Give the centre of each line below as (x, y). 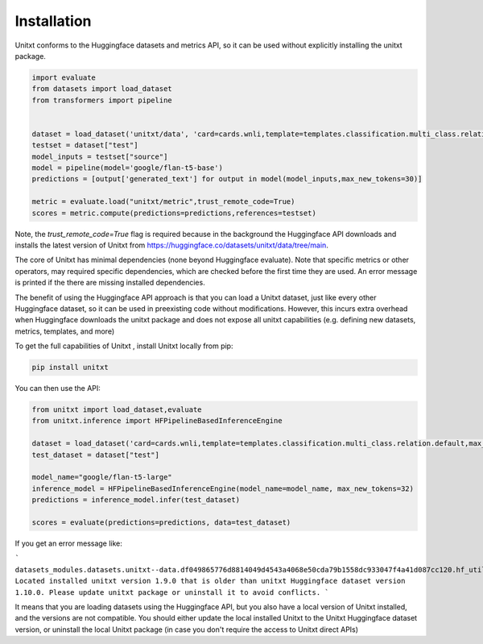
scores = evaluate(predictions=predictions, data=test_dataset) (161, 522)
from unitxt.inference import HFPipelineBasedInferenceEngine (157, 421)
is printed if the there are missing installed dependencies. (110, 283)
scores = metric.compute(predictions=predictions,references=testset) (174, 213)
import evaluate (64, 77)
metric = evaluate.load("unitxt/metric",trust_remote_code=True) (163, 202)
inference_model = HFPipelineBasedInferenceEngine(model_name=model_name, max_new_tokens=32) (223, 488)
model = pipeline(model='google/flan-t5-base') (127, 168)
